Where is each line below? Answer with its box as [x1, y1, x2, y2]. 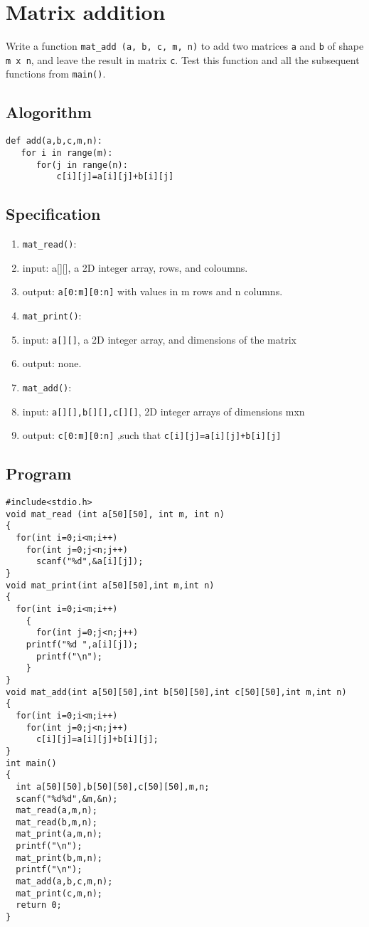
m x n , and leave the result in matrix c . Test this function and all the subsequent [6, 52, 360, 67]
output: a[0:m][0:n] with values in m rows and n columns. [22, 284, 283, 299]
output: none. [22, 356, 82, 371]
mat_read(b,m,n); [16, 817, 97, 827]
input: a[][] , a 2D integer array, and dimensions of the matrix [22, 332, 296, 346]
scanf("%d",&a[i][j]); [36, 556, 144, 567]
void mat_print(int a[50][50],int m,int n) [6, 580, 215, 590]
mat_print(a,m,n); [16, 829, 103, 839]
